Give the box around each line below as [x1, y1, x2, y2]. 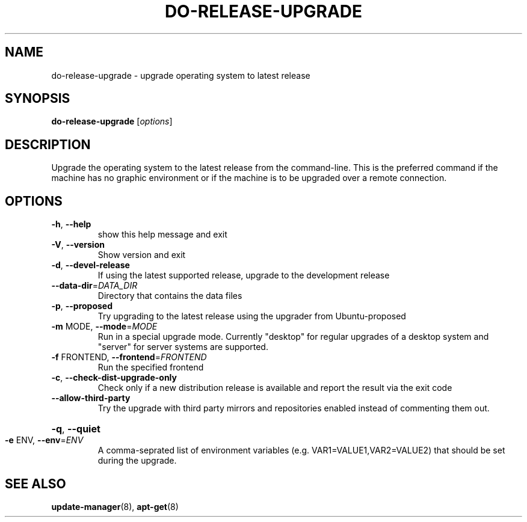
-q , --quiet [51, 423, 100, 435]
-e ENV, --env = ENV [5, 435, 84, 446]
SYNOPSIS [5, 91, 70, 106]
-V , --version [51, 239, 105, 250]
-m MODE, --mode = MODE [51, 321, 158, 332]
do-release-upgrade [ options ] [51, 116, 173, 127]
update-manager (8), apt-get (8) [51, 501, 179, 512]
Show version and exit [97, 250, 186, 260]
